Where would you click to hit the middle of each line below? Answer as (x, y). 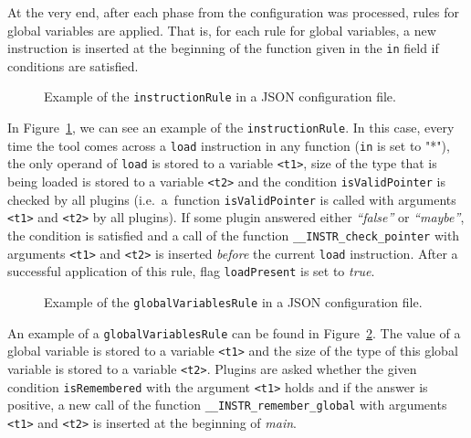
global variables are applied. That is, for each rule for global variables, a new (222, 30)
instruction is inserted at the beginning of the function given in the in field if (223, 48)
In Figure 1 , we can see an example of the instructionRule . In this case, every (231, 128)
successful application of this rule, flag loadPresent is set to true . (191, 271)
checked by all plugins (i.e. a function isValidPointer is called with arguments (232, 199)
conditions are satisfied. (73, 65)
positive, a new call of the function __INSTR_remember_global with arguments (227, 405)
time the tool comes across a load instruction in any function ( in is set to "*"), (229, 145)
